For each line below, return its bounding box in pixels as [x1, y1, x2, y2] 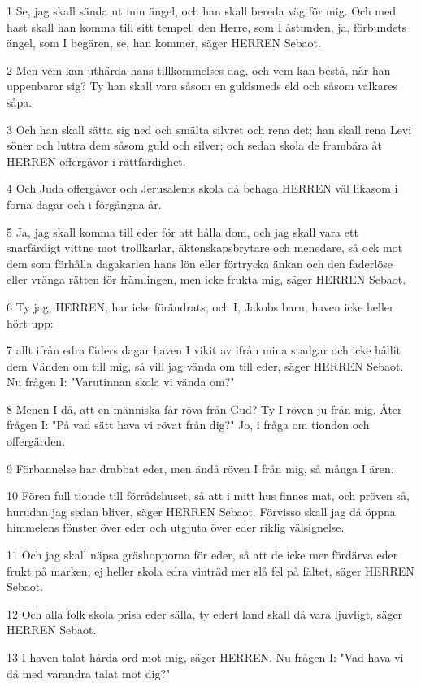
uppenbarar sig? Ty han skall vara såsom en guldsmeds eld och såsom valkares [7, 77, 398, 94]
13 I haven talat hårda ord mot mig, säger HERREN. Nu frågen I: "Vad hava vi [7, 649, 404, 665]
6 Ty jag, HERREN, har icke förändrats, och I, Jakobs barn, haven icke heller [7, 298, 394, 315]
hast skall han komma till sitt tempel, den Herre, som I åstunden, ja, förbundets [7, 18, 407, 35]
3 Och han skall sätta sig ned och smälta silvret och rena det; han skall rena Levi [7, 120, 412, 137]
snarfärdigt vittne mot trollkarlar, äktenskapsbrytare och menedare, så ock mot [7, 239, 403, 256]
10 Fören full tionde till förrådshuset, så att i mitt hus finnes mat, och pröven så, [7, 487, 410, 504]
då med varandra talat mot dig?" [7, 664, 171, 681]
